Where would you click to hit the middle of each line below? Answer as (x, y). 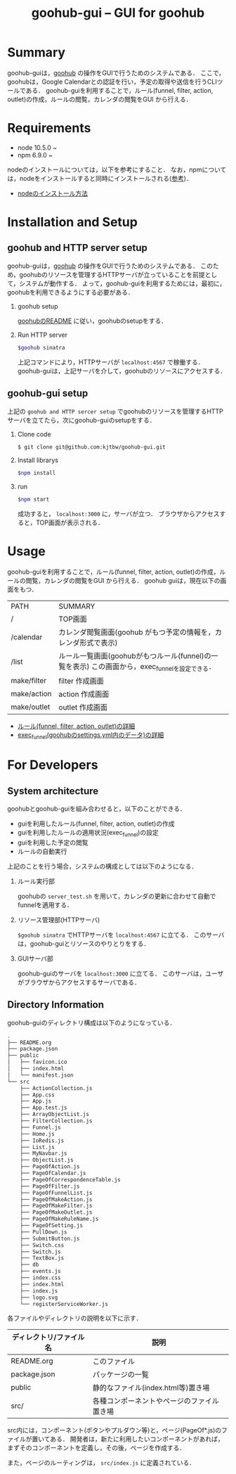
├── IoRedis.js (42, 1141)
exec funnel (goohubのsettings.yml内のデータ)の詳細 (91, 736)
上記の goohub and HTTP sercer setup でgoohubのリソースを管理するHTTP (115, 411)
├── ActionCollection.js (56, 1088)
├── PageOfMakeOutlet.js (56, 1212)
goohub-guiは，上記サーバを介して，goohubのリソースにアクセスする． (122, 371)
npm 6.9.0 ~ (35, 155)
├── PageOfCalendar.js (53, 1173)
